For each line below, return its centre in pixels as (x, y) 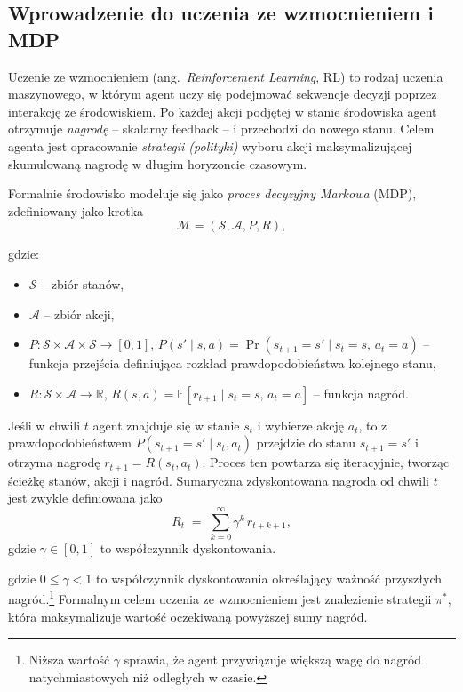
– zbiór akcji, (79, 314)
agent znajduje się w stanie (166, 425)
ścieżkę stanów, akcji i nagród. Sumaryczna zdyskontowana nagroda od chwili (219, 480)
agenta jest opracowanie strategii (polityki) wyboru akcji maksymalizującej (210, 145)
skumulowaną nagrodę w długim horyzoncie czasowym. (158, 163)
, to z (373, 425)
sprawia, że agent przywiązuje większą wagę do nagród (273, 660)
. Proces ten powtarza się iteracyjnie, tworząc (326, 462)
